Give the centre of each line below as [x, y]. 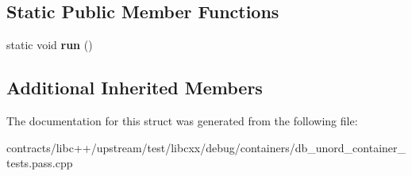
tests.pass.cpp [40, 163]
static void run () [50, 45]
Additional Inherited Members [135, 88]
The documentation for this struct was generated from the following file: [182, 121]
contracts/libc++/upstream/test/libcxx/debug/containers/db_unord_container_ [206, 147]
